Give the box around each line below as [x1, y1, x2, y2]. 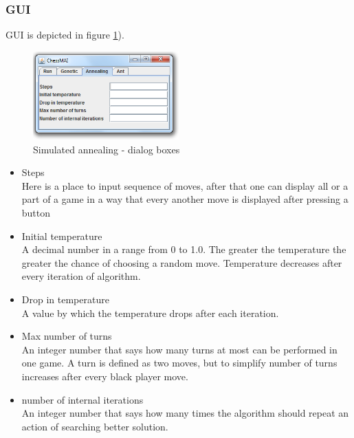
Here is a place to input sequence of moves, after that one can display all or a [21, 178, 349, 193]
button [21, 206, 51, 220]
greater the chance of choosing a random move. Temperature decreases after [21, 255, 342, 270]
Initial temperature [21, 228, 102, 243]
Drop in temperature [21, 292, 109, 306]
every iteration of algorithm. [21, 269, 141, 283]
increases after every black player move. [21, 369, 188, 383]
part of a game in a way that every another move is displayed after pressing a [21, 192, 349, 206]
